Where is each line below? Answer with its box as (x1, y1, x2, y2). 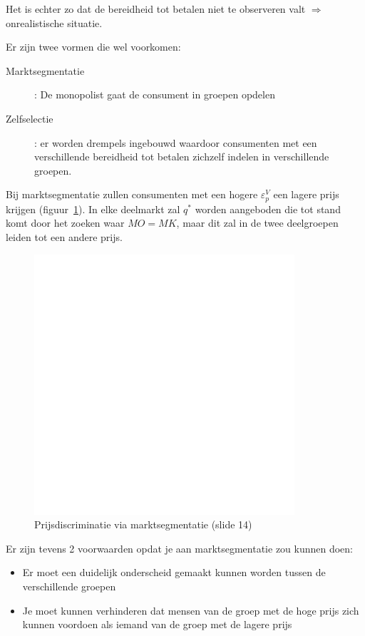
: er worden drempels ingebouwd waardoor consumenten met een (34, 135, 317, 150)
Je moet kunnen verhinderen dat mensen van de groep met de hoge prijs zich (22, 602, 359, 617)
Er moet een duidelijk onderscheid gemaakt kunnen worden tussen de (22, 565, 326, 580)
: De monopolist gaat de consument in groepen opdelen (34, 87, 275, 102)
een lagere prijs (273, 187, 339, 202)
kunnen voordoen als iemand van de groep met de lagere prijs (22, 617, 292, 632)
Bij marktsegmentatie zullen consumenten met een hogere (6, 187, 258, 202)
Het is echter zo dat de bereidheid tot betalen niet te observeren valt (6, 1, 306, 16)
